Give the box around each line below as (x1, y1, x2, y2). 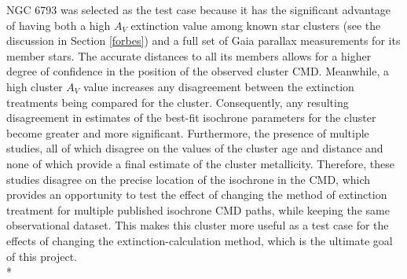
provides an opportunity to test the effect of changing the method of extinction (6, 186, 387, 203)
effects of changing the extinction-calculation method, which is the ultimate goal (6, 232, 393, 248)
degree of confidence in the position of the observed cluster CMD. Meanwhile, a (6, 63, 390, 79)
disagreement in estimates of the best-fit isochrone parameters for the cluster (6, 109, 376, 126)
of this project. (6, 248, 77, 264)
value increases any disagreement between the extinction (83, 78, 354, 94)
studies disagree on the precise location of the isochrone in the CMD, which (6, 171, 371, 187)
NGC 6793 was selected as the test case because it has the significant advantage (6, 2, 391, 17)
